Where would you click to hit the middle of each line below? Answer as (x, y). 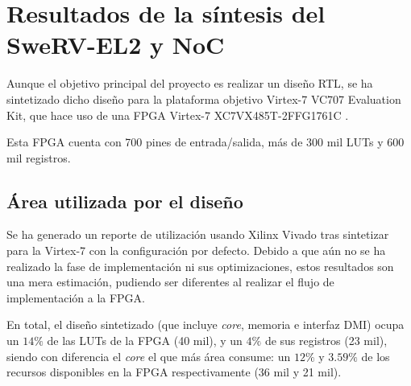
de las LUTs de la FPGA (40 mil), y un (145, 341)
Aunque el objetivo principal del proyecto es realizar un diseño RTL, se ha (190, 83)
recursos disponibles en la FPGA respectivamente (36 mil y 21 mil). (174, 372)
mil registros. (39, 157)
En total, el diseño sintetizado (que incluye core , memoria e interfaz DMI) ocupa (205, 324)
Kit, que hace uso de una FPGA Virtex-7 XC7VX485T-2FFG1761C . (178, 115)
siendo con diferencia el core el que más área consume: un (149, 356)
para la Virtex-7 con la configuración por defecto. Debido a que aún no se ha (196, 250)
